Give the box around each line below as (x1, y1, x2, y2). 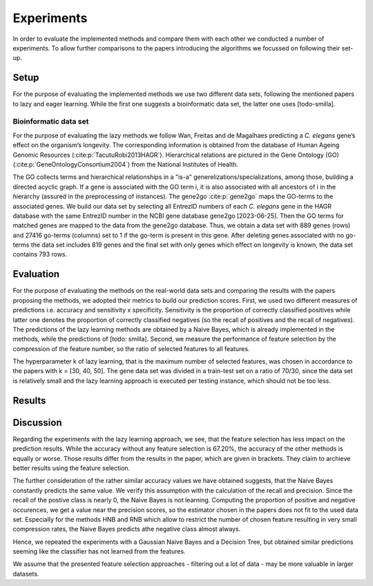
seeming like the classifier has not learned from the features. (12, 547, 186, 556)
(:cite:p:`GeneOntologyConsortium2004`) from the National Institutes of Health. (12, 160, 238, 169)
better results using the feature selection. (12, 464, 131, 472)
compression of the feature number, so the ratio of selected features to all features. (12, 344, 250, 352)
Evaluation (12, 268, 60, 280)
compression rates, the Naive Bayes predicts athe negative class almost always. (12, 525, 241, 533)
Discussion (12, 417, 62, 428)
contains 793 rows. (12, 250, 68, 258)
